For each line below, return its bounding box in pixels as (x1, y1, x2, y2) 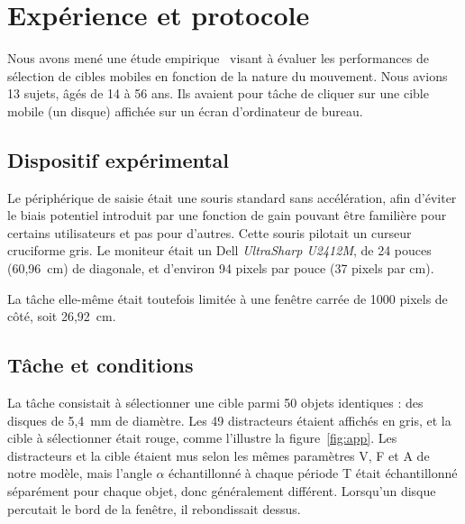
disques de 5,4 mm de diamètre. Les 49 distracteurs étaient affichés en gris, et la (7, 410, 451, 429)
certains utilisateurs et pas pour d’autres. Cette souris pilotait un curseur (7, 223, 412, 242)
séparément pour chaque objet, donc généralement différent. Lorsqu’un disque (7, 482, 436, 501)
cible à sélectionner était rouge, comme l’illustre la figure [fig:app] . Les (7, 428, 397, 447)
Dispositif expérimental (7, 145, 230, 173)
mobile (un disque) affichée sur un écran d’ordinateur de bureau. (7, 101, 363, 120)
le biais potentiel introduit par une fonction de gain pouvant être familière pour (7, 206, 447, 225)
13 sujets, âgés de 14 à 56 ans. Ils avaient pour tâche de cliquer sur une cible (7, 84, 429, 103)
